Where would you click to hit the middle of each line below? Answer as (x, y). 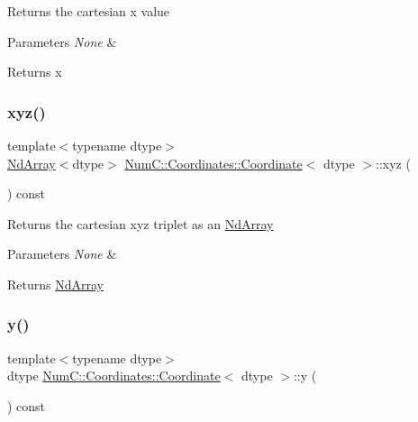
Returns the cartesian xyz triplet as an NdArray (141, 223)
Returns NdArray (55, 284)
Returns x (35, 72)
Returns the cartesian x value (89, 11)
